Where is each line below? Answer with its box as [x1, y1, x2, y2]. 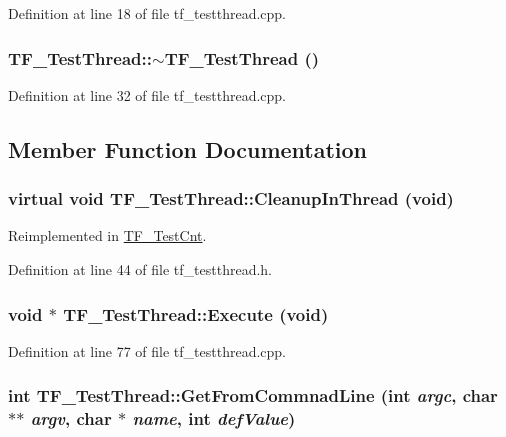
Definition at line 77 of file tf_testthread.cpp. [8, 340, 287, 361]
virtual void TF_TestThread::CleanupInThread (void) [8, 186, 454, 211]
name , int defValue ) [132, 406, 296, 431]
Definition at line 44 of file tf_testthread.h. [8, 259, 273, 279]
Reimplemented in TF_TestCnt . [8, 225, 207, 246]
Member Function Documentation [8, 133, 368, 164]
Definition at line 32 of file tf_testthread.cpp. [8, 84, 287, 105]
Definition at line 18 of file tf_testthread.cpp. [8, 3, 287, 23]
